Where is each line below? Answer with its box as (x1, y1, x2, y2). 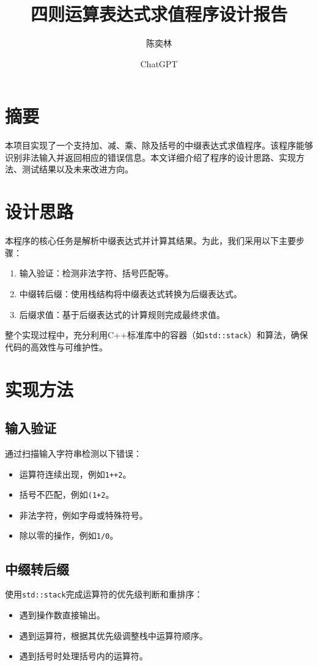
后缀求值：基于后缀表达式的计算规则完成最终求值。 (19, 308, 225, 320)
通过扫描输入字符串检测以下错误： (5, 446, 142, 459)
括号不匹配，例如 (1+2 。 (19, 488, 114, 501)
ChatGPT (140, 57, 178, 70)
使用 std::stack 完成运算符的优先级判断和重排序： (5, 588, 203, 601)
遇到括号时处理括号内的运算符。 (19, 649, 148, 662)
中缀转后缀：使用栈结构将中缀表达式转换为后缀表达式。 (19, 287, 242, 300)
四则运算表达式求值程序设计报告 (30, 1, 287, 26)
